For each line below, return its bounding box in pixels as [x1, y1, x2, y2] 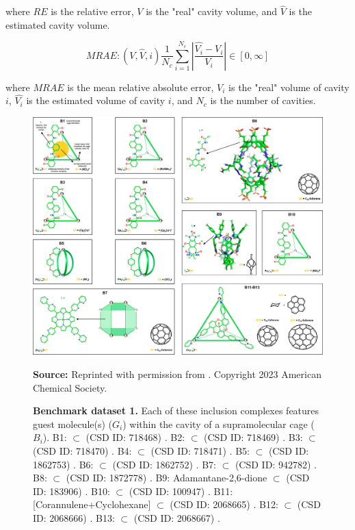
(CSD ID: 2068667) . [133, 510, 220, 525]
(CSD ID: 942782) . [235, 457, 317, 471]
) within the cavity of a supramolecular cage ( [122, 416, 315, 431]
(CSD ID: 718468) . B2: [86, 430, 185, 444]
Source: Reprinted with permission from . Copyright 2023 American [33, 367, 321, 381]
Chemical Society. [33, 380, 107, 394]
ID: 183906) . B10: [33, 483, 110, 498]
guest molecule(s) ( [33, 416, 113, 431]
